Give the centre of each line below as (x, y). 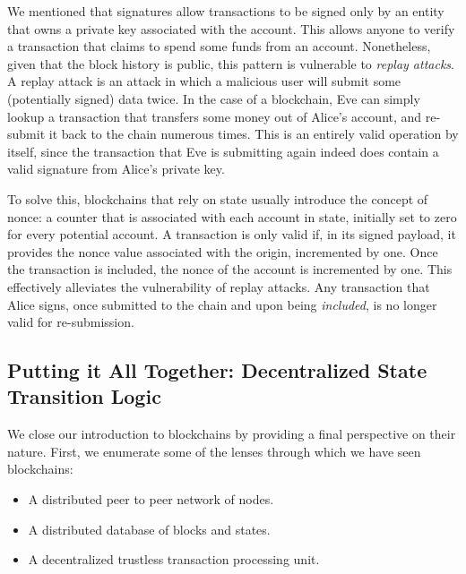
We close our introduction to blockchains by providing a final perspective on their (232, 434)
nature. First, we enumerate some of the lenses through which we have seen (214, 451)
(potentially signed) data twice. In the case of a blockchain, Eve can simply (214, 98)
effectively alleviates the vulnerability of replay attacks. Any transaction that (219, 286)
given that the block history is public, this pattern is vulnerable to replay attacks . (231, 63)
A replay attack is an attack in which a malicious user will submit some (204, 81)
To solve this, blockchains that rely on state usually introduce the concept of (218, 198)
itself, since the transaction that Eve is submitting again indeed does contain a (223, 151)
